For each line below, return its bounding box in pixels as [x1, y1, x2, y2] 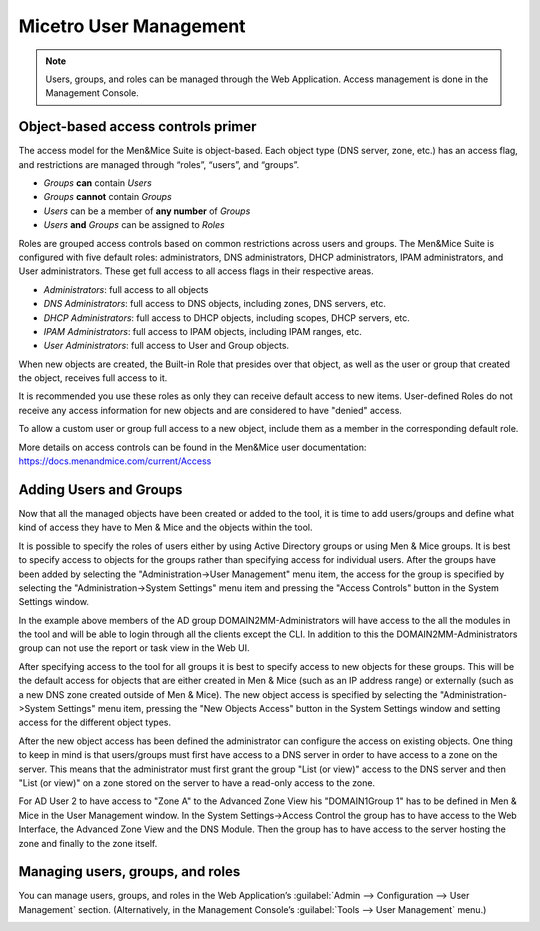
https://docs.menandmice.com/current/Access [18, 455, 212, 467]
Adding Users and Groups [18, 481, 183, 498]
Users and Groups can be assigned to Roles [43, 219, 225, 231]
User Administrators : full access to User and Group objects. [43, 340, 290, 352]
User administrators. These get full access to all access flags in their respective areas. [18, 265, 374, 277]
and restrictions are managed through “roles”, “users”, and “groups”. [18, 158, 300, 170]
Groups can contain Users [43, 177, 152, 189]
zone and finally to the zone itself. [18, 837, 158, 849]
